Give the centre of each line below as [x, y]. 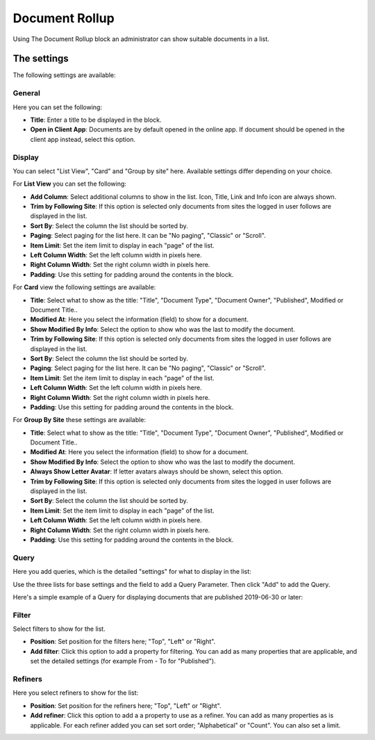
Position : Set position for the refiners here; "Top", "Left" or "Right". [126, 705]
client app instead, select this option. [83, 139]
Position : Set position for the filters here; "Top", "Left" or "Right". [123, 642]
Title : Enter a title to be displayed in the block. [96, 120]
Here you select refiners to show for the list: [76, 693]
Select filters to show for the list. [59, 629]
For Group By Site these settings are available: [79, 420]
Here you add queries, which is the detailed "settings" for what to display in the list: [132, 572]
